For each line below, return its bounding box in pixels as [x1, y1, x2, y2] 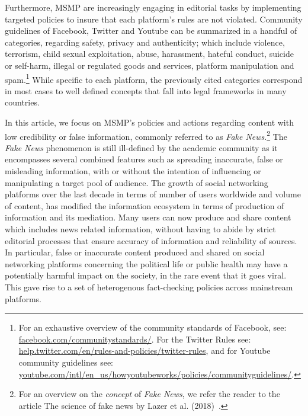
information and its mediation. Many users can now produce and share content [5, 211, 291, 223]
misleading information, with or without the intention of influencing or [5, 165, 261, 177]
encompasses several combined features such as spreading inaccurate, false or [5, 153, 283, 165]
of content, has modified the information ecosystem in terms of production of [5, 199, 284, 212]
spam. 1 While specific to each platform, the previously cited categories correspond [5, 71, 303, 85]
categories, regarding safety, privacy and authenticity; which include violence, [5, 36, 285, 48]
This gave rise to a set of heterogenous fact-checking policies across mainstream [5, 280, 293, 293]
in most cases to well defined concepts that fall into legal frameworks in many [5, 84, 287, 97]
